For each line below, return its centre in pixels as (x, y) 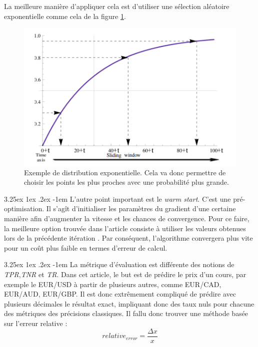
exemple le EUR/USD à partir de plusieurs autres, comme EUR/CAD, (113, 284)
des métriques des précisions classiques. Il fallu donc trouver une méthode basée (126, 313)
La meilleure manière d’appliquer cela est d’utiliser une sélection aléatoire (117, 6)
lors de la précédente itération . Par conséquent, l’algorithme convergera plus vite (128, 238)
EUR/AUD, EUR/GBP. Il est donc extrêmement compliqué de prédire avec (120, 294)
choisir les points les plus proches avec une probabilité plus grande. (126, 182)
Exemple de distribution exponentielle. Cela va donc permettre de (125, 172)
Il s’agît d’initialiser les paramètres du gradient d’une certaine (141, 208)
